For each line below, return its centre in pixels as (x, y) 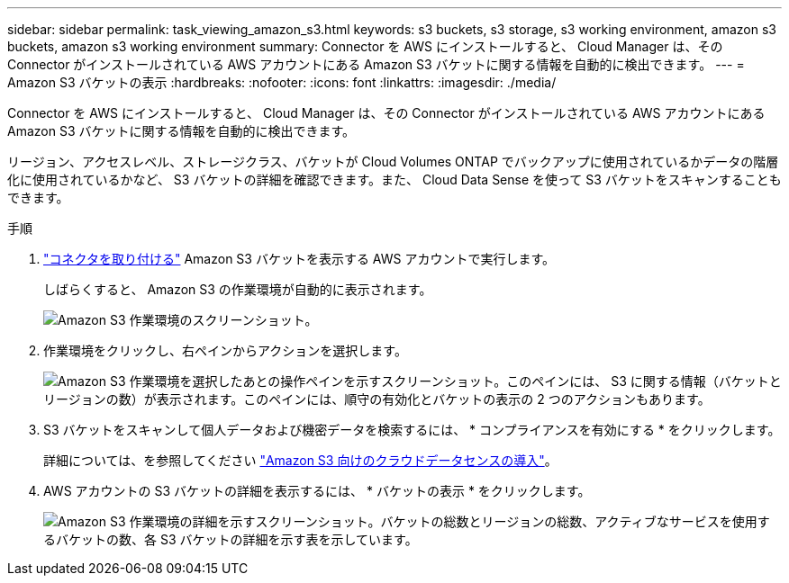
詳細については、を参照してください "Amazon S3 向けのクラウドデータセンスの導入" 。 (300, 460)
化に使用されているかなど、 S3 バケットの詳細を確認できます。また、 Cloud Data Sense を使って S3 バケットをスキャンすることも (394, 179)
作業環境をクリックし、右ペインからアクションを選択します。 (225, 350)
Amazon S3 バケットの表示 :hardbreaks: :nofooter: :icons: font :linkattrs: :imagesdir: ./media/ (282, 82)
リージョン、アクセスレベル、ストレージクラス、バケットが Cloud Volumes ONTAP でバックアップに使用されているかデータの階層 (393, 161)
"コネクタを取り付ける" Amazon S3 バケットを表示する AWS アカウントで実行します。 (299, 259)
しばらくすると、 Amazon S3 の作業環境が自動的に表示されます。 (238, 289)
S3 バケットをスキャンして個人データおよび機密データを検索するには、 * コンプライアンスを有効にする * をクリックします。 (412, 430)
